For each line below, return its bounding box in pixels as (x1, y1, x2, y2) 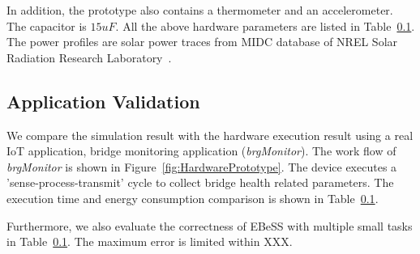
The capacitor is (6, 17, 87, 34)
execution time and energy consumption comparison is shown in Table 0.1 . (6, 189, 379, 206)
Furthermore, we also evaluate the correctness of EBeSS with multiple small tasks (6, 217, 413, 234)
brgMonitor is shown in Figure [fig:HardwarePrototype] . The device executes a (6, 158, 397, 175)
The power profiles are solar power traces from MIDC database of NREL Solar (6, 33, 398, 50)
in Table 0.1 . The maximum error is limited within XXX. (6, 233, 293, 250)
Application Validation (6, 88, 200, 113)
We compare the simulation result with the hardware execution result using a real (6, 126, 414, 143)
